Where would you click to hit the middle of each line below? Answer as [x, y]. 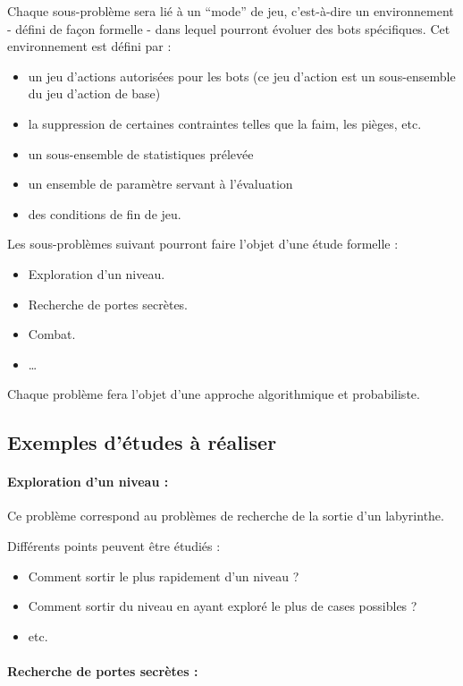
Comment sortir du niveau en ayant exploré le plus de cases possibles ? [223, 606]
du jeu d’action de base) [94, 93]
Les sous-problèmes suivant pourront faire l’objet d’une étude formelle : [203, 244]
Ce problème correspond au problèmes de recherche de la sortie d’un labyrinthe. [226, 516]
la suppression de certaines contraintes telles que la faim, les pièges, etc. [225, 123]
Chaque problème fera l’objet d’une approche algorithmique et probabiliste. [214, 394]
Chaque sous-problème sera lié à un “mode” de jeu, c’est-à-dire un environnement [231, 11]
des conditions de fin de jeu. [105, 213]
